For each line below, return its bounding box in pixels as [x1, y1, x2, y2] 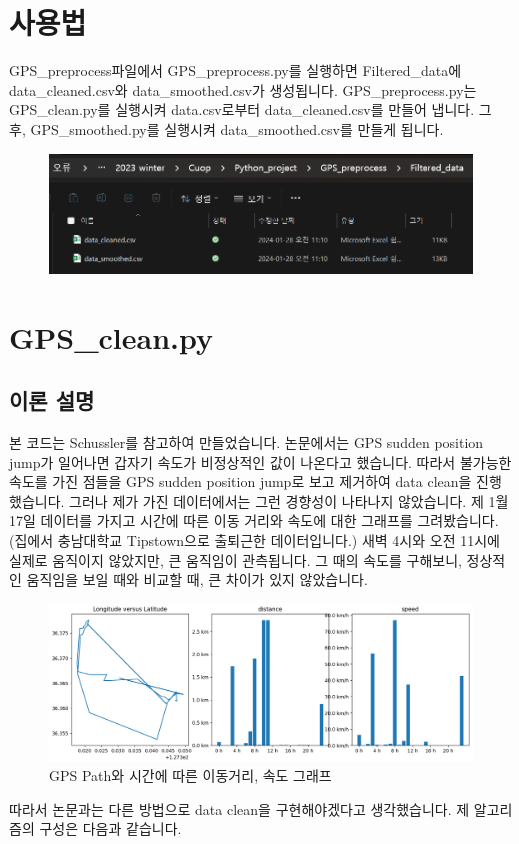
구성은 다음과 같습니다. [39, 818, 182, 839]
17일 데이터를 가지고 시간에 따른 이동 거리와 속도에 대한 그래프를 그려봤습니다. [9, 510, 499, 531]
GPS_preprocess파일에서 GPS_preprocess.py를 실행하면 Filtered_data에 [9, 60, 462, 81]
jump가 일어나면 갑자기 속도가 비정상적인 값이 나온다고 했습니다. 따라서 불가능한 [9, 451, 512, 472]
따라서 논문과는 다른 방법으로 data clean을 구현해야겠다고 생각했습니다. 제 [9, 798, 470, 819]
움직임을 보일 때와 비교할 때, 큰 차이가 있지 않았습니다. [26, 569, 368, 590]
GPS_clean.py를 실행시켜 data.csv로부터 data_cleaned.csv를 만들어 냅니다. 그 [9, 99, 492, 120]
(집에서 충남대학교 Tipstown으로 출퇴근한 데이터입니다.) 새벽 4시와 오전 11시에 [9, 530, 500, 551]
